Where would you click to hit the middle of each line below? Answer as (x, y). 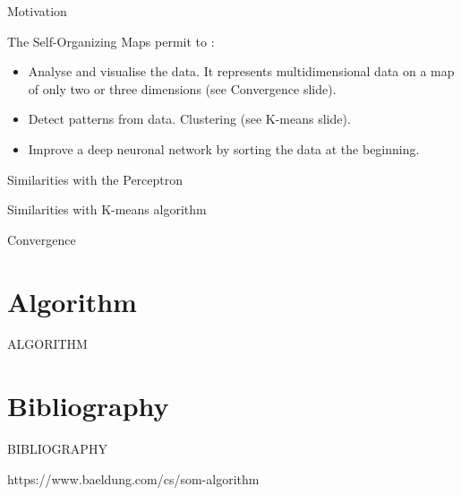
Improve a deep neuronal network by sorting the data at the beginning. (224, 148)
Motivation (37, 11)
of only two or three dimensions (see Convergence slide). (182, 88)
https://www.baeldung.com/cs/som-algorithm (133, 478)
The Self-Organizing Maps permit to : (111, 41)
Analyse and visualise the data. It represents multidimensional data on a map (241, 71)
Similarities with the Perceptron (95, 179)
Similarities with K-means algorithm (107, 209)
